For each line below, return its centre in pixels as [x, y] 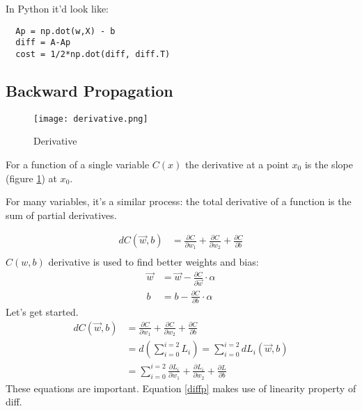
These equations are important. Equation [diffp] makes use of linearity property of [181, 388]
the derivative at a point [237, 164]
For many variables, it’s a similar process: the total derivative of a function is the [179, 201]
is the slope [329, 164]
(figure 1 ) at [31, 178]
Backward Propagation [89, 90]
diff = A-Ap [43, 43]
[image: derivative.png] [91, 119]
